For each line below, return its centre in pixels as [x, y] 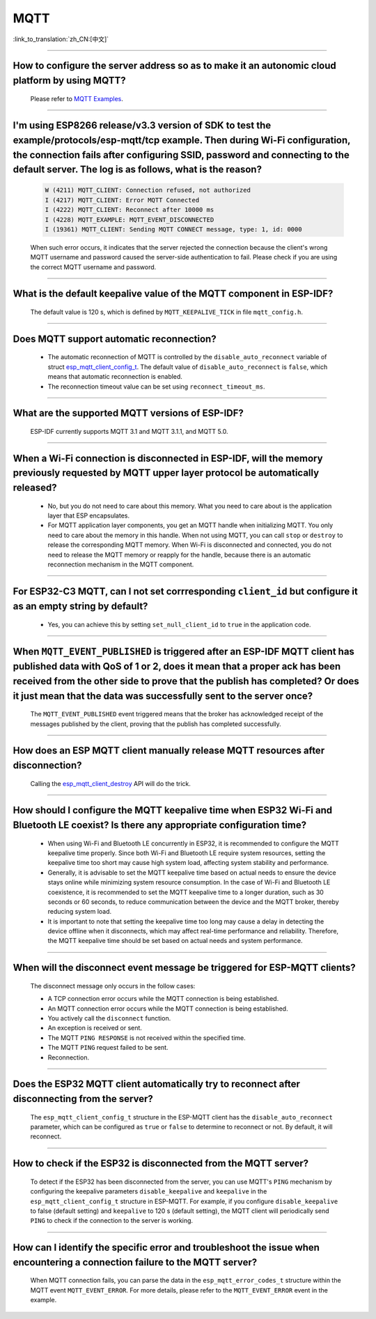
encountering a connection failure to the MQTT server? [135, 1262]
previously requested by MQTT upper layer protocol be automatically [166, 473]
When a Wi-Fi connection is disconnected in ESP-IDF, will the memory [168, 458]
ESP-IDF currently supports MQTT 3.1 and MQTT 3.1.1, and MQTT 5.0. [130, 432]
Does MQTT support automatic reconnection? [115, 339]
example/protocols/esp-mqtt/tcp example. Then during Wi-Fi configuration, [182, 140]
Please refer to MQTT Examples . [77, 98]
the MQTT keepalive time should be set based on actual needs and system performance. [175, 941]
